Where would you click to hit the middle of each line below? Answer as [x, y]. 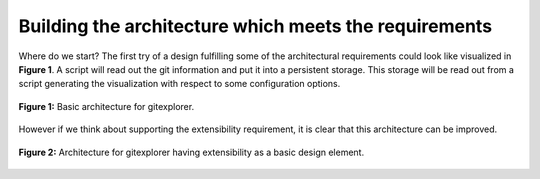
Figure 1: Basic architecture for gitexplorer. [106, 106]
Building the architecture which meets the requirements [255, 26]
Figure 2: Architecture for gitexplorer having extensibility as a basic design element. [191, 152]
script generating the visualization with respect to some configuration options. [179, 84]
